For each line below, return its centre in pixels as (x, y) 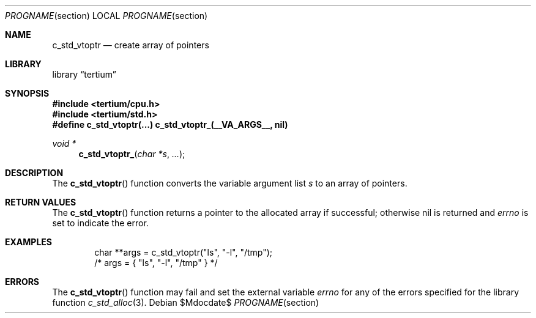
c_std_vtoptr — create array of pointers (131, 45)
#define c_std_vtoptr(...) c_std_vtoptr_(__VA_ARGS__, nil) (170, 124)
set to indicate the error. (100, 223)
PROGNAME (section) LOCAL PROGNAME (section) (106, 16)
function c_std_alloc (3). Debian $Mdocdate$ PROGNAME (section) (186, 302)
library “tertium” (84, 74)
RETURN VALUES (41, 202)
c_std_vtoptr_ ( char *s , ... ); (132, 154)
